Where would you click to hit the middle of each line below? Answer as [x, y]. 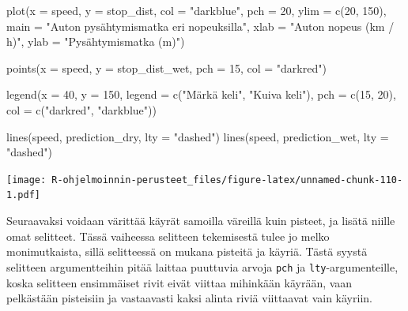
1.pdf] [23, 195]
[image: [26, 180]
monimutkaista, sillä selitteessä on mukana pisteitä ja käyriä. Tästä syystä [187, 251]
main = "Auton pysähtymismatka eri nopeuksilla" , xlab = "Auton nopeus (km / [200, 26]
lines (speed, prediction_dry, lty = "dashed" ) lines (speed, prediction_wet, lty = [198, 136]
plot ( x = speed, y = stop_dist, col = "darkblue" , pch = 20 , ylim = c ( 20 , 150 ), [196, 10]
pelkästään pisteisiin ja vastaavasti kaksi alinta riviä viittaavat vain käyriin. [189, 298]
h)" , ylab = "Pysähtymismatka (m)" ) [96, 41]
